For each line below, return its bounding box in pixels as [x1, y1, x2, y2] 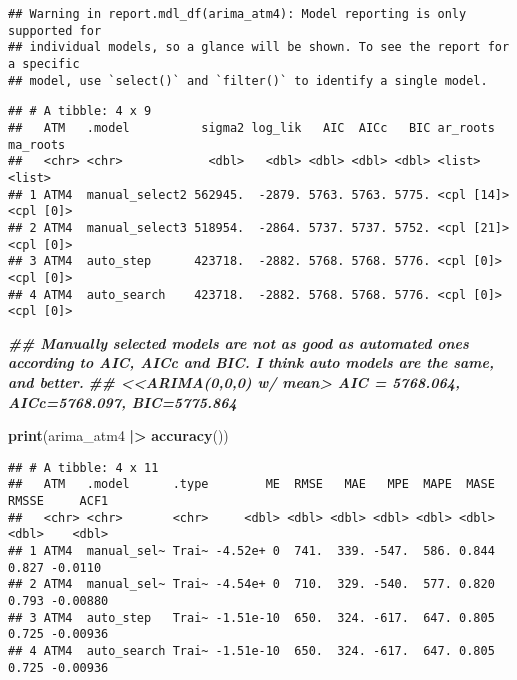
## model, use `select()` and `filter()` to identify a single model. [8, 73, 488, 88]
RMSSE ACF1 [8, 494, 109, 509]
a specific [8, 56, 80, 71]
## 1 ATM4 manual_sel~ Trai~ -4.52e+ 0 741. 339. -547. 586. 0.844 [8, 544, 495, 559]
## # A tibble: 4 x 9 [8, 104, 152, 119]
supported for [8, 23, 102, 38]
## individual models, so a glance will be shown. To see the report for [8, 40, 510, 55]
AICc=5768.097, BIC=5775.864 [8, 391, 237, 412]
